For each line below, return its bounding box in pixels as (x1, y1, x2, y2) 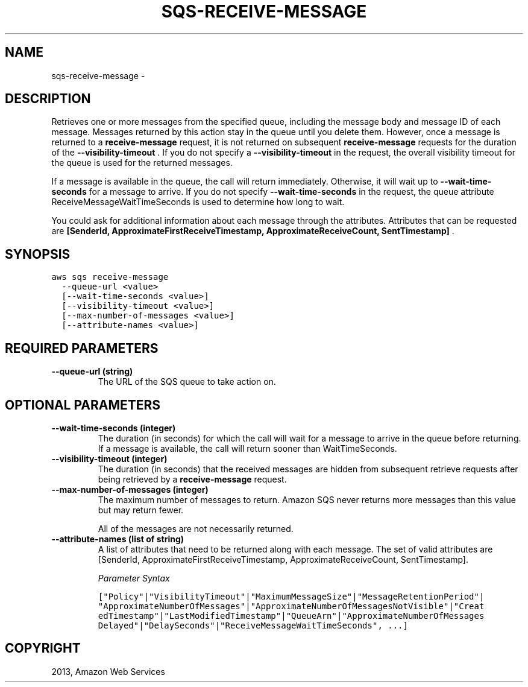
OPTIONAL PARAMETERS (5, 397, 161, 413)
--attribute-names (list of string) (51, 533, 184, 544)
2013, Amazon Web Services (51, 666, 165, 677)
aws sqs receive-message (51, 272, 169, 282)
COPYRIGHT (5, 641, 81, 656)
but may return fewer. (98, 504, 184, 515)
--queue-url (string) (51, 366, 133, 377)
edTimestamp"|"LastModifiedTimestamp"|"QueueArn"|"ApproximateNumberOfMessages (98, 610, 485, 621)
